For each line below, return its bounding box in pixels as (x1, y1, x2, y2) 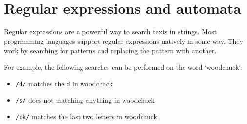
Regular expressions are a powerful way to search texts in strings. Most (4, 26, 217, 37)
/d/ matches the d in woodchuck (15, 78, 113, 88)
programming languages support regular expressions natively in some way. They (4, 36, 243, 46)
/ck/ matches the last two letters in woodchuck (15, 111, 157, 121)
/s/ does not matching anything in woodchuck (15, 95, 155, 105)
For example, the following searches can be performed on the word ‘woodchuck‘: (4, 62, 243, 72)
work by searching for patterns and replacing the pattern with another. (4, 45, 217, 56)
